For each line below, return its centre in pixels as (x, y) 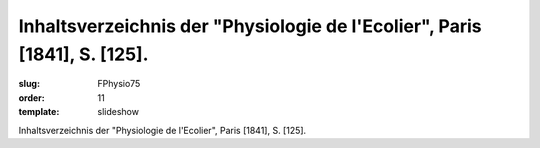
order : (31, 97)
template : (39, 112)
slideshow (118, 112)
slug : (29, 84)
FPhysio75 (119, 84)
